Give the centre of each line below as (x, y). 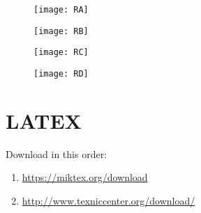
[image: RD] (61, 73)
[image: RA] (61, 10)
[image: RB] (61, 31)
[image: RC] (61, 53)
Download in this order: (57, 153)
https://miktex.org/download (85, 177)
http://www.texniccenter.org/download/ (109, 200)
